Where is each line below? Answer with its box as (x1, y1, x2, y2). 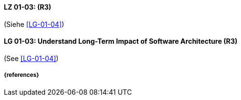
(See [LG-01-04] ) (4, 54, 59, 62)
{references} (4, 72, 39, 79)
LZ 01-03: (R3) (4, 3, 51, 11)
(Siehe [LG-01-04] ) (4, 20, 64, 28)
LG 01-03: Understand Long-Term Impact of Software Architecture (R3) (4, 37, 238, 46)
